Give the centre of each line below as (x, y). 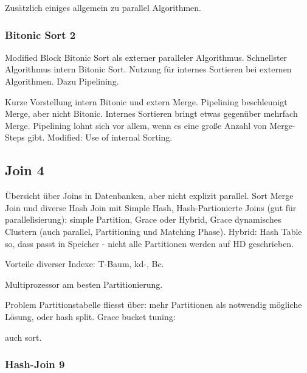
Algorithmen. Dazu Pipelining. (62, 81)
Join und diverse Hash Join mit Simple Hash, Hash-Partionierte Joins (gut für (151, 207)
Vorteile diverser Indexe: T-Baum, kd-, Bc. (85, 264)
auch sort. (23, 337)
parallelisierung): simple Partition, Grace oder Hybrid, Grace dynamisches (143, 219)
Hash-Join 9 (35, 364)
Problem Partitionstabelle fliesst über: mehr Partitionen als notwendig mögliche (153, 305)
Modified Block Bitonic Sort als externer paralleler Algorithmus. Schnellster (146, 57)
